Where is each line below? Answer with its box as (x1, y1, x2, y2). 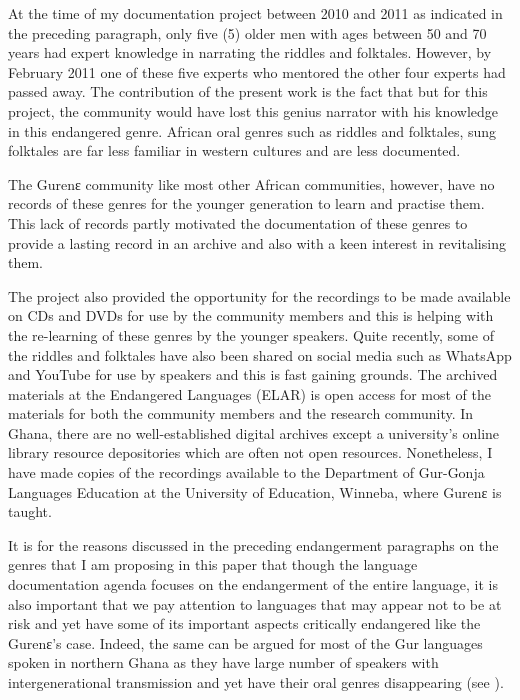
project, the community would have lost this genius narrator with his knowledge (8, 100, 499, 121)
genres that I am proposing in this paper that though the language (8, 554, 418, 575)
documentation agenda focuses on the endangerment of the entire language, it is (8, 574, 498, 595)
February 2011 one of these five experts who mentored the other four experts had (8, 61, 506, 82)
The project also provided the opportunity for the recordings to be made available (8, 285, 511, 306)
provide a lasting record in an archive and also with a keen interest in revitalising (8, 232, 506, 253)
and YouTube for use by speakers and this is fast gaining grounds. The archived (8, 364, 498, 385)
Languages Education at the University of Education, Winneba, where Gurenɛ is (8, 481, 502, 502)
